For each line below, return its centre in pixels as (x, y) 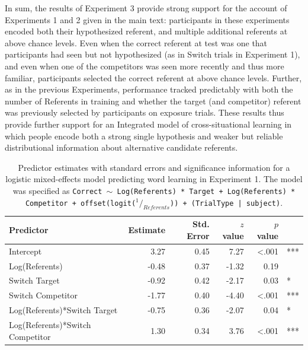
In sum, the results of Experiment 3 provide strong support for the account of (146, 8)
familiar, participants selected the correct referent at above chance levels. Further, (153, 77)
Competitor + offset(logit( (81, 203)
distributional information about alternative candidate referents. (121, 147)
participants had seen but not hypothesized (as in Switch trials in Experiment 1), (153, 54)
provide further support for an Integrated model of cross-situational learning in (148, 124)
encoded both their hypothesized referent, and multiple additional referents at (146, 31)
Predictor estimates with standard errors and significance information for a (154, 167)
